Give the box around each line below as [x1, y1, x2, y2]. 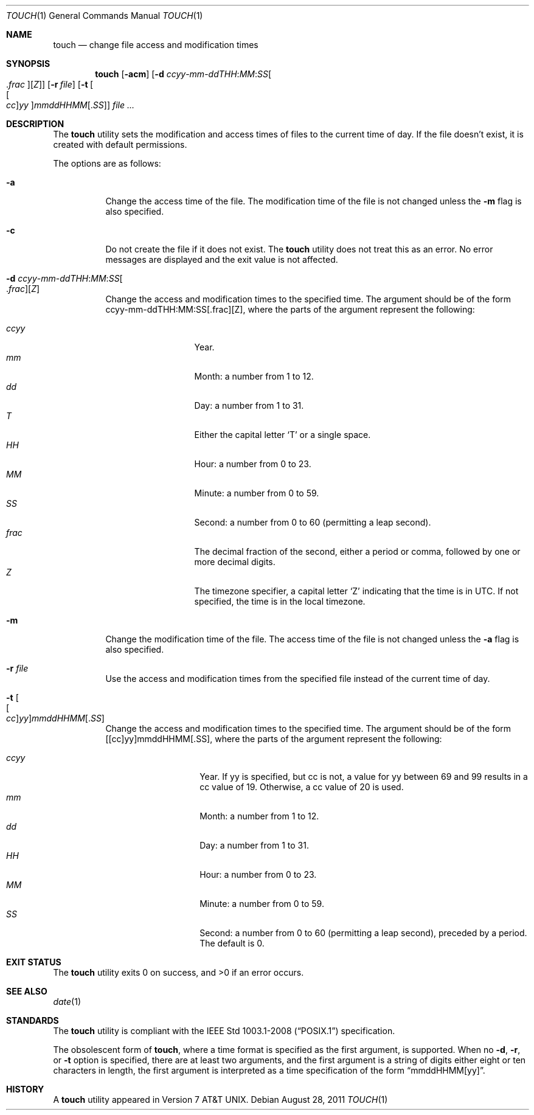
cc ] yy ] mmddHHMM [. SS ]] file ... [6, 100, 135, 110]
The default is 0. [199, 938, 265, 948]
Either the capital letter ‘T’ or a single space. [194, 429, 371, 440]
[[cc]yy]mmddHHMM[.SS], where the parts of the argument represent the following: [105, 734, 442, 744]
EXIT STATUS [6, 957, 61, 967]
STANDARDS [6, 1015, 59, 1026]
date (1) [53, 996, 81, 1007]
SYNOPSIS [6, 58, 50, 69]
